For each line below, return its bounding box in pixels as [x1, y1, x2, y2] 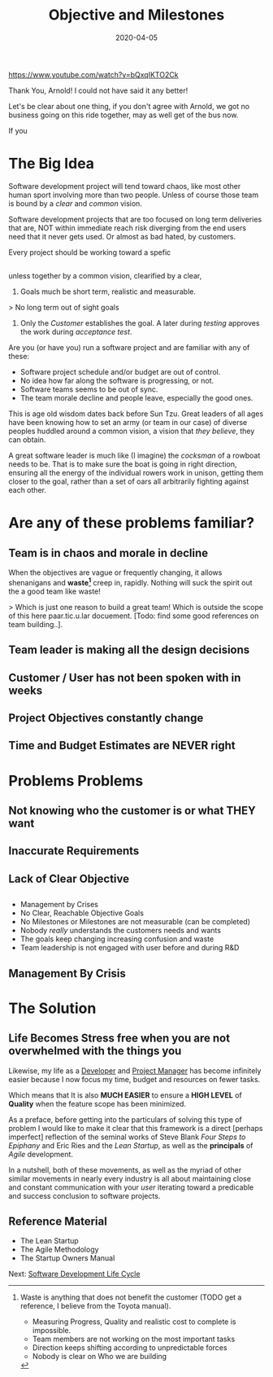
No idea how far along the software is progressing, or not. [19, 376, 214, 386]
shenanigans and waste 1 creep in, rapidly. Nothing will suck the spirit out [8, 577, 253, 587]
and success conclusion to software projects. [8, 1191, 161, 1200]
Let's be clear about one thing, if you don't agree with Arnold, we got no [8, 101, 250, 111]
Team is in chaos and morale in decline [8, 546, 209, 559]
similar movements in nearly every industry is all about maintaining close [8, 1173, 252, 1183]
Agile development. [8, 1149, 73, 1159]
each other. [8, 485, 47, 495]
